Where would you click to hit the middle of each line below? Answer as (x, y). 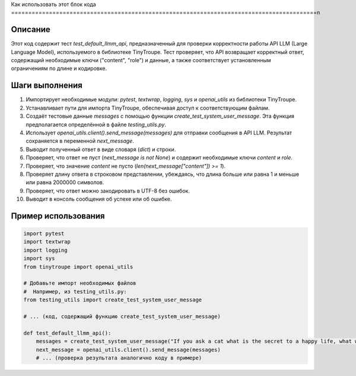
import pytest (44, 234)
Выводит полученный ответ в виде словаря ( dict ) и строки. (101, 149)
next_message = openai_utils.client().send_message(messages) (128, 350)
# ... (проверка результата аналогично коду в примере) (119, 358)
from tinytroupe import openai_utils (78, 267)
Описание (31, 30)
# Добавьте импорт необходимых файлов (80, 283)
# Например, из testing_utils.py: (75, 291)
